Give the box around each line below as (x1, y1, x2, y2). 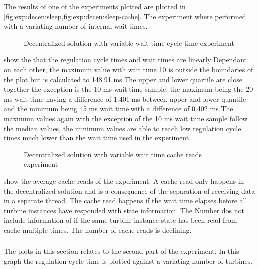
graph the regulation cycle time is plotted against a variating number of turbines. (4, 255, 253, 266)
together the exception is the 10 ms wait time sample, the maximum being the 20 (4, 84, 253, 94)
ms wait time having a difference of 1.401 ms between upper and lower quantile (4, 93, 246, 104)
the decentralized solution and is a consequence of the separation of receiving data (4, 185, 255, 196)
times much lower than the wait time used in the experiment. (4, 133, 191, 143)
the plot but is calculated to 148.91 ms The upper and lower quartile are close (4, 74, 242, 84)
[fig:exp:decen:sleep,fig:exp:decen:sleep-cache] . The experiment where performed (4, 11, 246, 21)
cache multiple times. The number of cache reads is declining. (4, 224, 192, 235)
